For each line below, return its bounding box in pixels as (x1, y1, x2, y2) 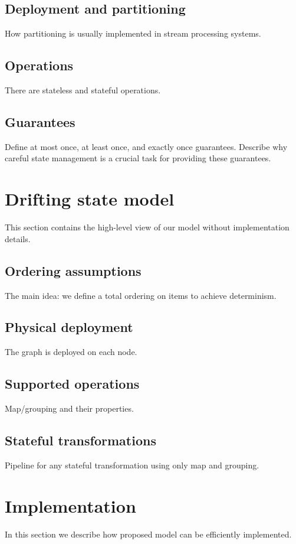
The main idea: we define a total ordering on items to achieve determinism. (5, 289, 277, 301)
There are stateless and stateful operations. (5, 84, 161, 96)
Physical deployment (5, 318, 133, 336)
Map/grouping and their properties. (5, 402, 134, 415)
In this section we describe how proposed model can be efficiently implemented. (5, 527, 292, 540)
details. (5, 232, 31, 245)
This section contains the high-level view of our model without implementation (5, 221, 290, 233)
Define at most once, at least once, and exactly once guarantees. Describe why (5, 140, 288, 152)
